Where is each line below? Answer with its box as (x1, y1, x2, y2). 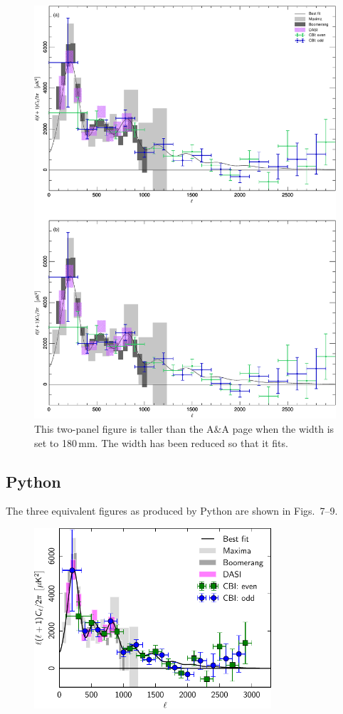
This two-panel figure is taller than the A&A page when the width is (34, 421, 334, 436)
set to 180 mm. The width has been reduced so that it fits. (34, 435, 288, 450)
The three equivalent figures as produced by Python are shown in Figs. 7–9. (6, 503, 338, 518)
